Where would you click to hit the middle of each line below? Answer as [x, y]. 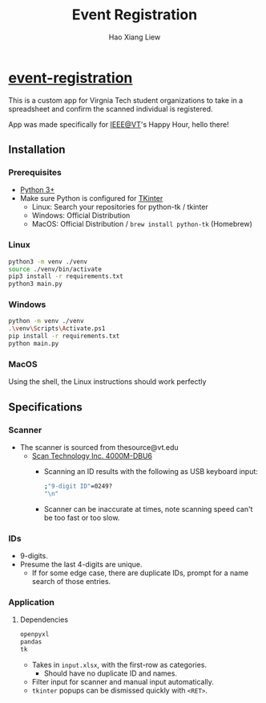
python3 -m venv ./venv [48, 262]
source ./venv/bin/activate [55, 269]
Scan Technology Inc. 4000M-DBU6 [92, 456]
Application [31, 602]
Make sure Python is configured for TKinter [91, 198]
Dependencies [44, 619]
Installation [37, 150]
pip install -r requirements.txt [64, 336]
